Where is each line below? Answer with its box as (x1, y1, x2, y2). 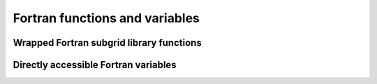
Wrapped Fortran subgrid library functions (13, 37, 202, 49)
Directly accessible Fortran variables (13, 59, 177, 71)
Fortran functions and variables (13, 10, 200, 26)
